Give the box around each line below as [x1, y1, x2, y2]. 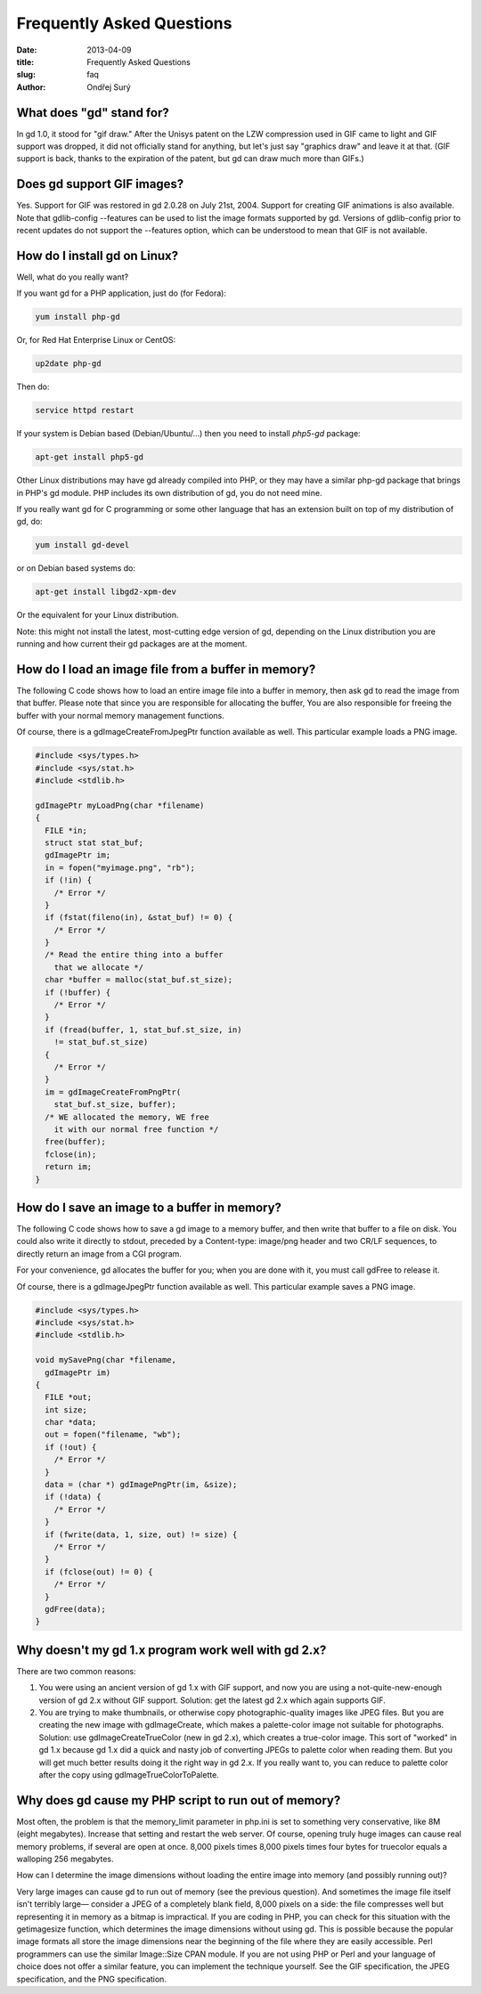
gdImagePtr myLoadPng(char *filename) [35, 800, 205, 810]
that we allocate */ [53, 962, 144, 973]
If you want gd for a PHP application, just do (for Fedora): [16, 288, 227, 298]
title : [16, 56, 35, 67]
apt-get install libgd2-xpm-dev [35, 587, 177, 597]
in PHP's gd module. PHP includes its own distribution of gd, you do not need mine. [16, 487, 322, 498]
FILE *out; [45, 1392, 93, 1403]
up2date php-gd [35, 359, 102, 369]
